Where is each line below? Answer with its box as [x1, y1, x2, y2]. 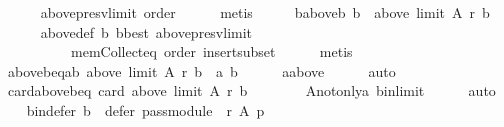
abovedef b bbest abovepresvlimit [40, 21, 253, 42]
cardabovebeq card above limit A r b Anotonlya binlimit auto [7, 80, 496, 101]
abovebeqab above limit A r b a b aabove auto [7, 60, 396, 81]
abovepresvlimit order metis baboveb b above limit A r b [40, 2, 490, 22]
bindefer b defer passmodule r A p [26, 99, 265, 120]
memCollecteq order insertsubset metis [70, 41, 353, 62]
